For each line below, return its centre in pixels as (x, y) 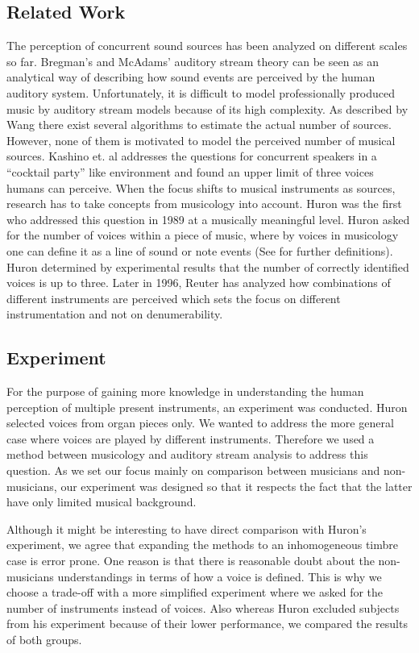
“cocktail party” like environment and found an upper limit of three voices (190, 171)
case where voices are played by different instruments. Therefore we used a (191, 438)
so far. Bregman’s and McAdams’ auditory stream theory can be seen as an (193, 61)
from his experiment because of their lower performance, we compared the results (207, 624)
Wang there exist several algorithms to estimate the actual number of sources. (199, 125)
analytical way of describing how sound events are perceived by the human (191, 77)
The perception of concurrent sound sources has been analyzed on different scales (207, 46)
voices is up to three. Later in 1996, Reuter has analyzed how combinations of (199, 283)
